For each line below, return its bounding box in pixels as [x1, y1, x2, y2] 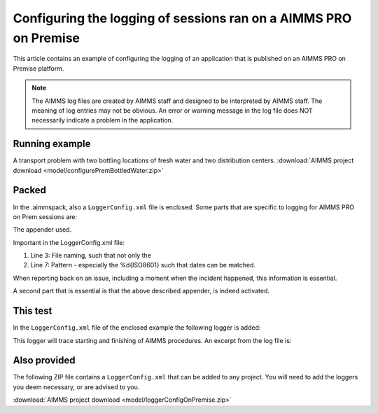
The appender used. [13, 225, 72, 234]
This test [13, 305, 52, 317]
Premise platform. [13, 64, 64, 73]
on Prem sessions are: [13, 212, 77, 220]
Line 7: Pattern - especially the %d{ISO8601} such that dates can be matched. [30, 261, 255, 269]
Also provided [13, 354, 76, 367]
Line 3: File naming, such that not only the [30, 251, 152, 260]
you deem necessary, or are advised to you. [13, 382, 140, 391]
